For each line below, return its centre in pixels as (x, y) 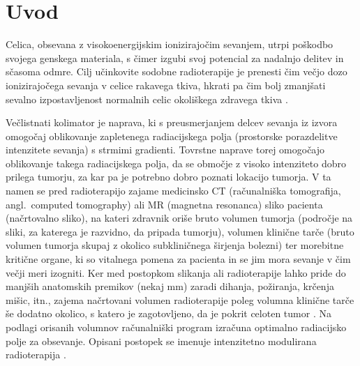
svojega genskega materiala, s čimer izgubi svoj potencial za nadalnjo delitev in (175, 58)
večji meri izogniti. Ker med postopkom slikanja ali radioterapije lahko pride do (176, 272)
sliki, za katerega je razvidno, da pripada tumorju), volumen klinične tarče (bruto (180, 231)
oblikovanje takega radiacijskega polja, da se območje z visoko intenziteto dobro (176, 163)
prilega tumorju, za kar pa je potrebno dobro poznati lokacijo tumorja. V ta (168, 177)
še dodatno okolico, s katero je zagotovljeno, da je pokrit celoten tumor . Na (168, 313)
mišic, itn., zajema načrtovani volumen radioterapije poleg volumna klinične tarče (180, 299)
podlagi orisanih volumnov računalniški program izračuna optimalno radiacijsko (176, 327)
